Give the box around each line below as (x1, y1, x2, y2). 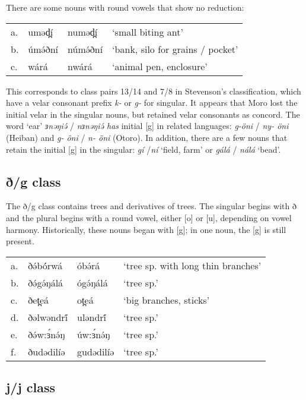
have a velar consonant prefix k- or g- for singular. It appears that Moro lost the (6, 96, 298, 109)
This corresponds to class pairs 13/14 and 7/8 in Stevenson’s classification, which (6, 84, 301, 97)
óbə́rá (77, 258, 100, 272)
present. (6, 235, 34, 247)
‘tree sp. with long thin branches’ (123, 258, 262, 272)
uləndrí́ (77, 310, 107, 324)
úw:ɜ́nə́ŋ (77, 327, 110, 341)
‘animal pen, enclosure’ (112, 59, 208, 73)
